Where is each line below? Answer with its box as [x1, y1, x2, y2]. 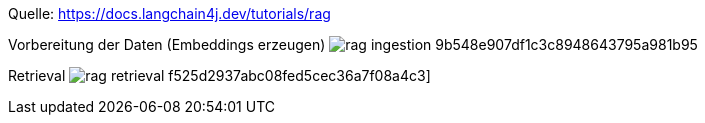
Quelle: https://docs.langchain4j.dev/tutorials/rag [8, 5, 331, 22]
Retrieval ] [8, 67, 431, 84]
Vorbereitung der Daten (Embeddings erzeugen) [8, 36, 326, 53]
